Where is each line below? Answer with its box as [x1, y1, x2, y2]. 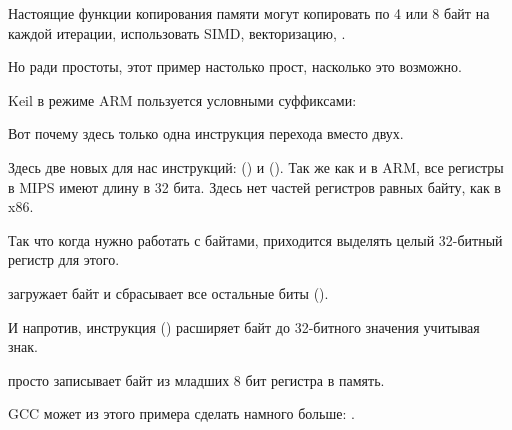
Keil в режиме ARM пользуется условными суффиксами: [8, 89, 357, 110]
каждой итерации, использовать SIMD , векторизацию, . [8, 22, 346, 43]
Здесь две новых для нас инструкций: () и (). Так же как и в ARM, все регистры [8, 156, 504, 177]
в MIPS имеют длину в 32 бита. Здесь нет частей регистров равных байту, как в [8, 176, 501, 197]
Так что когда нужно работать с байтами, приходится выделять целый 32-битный [8, 229, 503, 250]
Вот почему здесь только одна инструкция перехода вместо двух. [8, 123, 404, 144]
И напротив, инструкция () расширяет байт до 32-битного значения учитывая [8, 316, 480, 337]
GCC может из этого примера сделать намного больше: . [8, 403, 355, 424]
